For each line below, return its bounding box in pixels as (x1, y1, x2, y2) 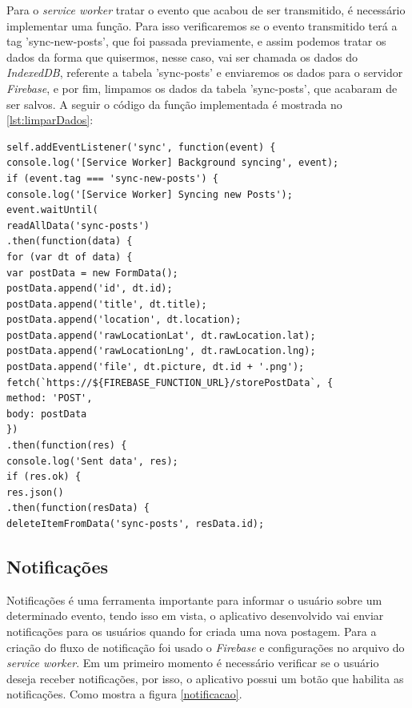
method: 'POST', (6, 392, 93, 404)
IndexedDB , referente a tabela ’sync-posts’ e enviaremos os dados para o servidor (6, 64, 403, 81)
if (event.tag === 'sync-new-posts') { (6, 172, 218, 184)
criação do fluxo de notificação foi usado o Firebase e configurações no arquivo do (6, 638, 405, 655)
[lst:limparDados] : (6, 111, 94, 128)
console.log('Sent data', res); (6, 455, 178, 467)
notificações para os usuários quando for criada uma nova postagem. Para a (6, 622, 377, 639)
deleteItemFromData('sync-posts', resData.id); (6, 518, 265, 529)
